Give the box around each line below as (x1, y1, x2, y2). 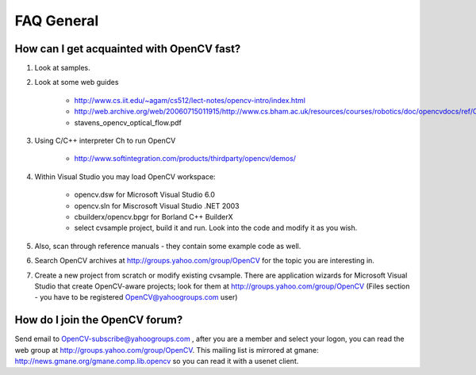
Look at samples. (34, 63, 90, 73)
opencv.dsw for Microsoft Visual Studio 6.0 (74, 190, 216, 200)
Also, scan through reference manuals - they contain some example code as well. (34, 241, 301, 251)
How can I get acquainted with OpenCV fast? (14, 42, 241, 55)
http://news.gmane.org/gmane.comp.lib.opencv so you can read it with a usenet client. (14, 357, 299, 365)
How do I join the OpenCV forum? (14, 313, 183, 327)
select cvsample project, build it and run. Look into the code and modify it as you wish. (74, 223, 358, 233)
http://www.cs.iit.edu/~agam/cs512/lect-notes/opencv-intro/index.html (74, 95, 305, 105)
